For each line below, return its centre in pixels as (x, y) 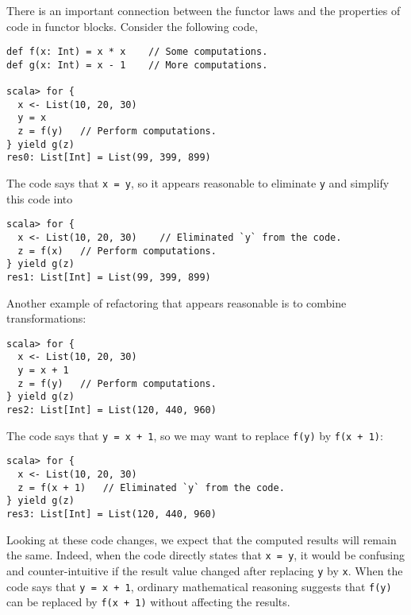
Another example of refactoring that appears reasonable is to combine (177, 302)
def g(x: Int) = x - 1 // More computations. (137, 65)
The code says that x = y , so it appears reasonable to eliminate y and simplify (198, 183)
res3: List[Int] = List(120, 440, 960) (111, 514)
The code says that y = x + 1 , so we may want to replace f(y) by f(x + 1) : (195, 435)
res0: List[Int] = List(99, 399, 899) (109, 158)
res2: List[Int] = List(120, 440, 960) (111, 410)
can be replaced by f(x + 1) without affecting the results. (148, 602)
